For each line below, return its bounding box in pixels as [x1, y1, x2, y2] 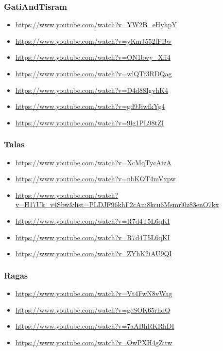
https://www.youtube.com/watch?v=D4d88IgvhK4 [15, 85, 168, 95]
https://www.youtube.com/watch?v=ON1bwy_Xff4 [15, 52, 171, 62]
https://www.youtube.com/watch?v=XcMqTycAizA [15, 157, 172, 167]
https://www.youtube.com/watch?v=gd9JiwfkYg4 [15, 101, 165, 111]
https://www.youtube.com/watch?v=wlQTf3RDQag [15, 69, 172, 78]
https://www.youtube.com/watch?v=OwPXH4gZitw [15, 337, 172, 347]
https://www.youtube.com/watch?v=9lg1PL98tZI [15, 117, 164, 127]
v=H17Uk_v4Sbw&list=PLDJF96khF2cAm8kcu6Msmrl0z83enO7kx [15, 199, 219, 210]
